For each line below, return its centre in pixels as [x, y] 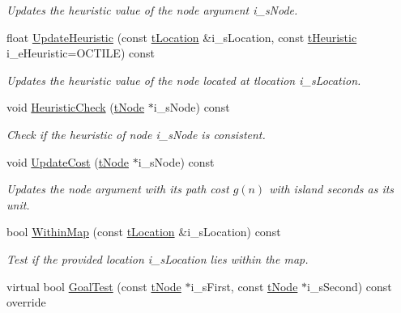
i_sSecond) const [350, 286]
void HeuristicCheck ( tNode [76, 107]
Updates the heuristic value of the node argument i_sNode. [152, 10]
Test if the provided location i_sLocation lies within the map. [158, 258]
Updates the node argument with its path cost [118, 189]
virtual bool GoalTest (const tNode [94, 286]
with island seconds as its [332, 189]
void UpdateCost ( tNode [68, 161]
